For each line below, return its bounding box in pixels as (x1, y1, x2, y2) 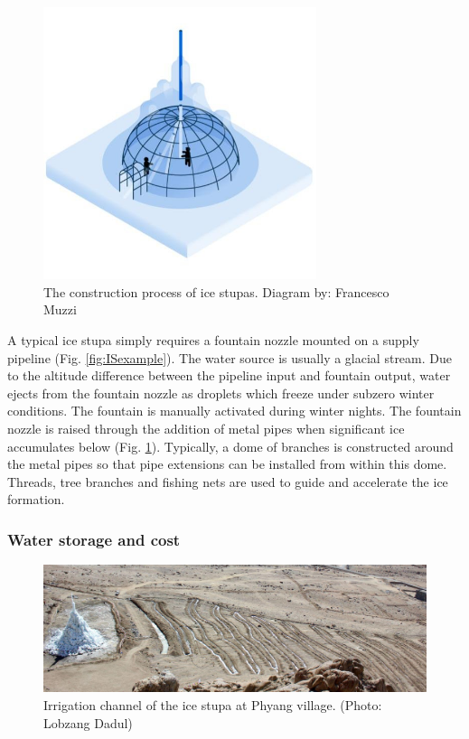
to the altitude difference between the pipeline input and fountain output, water (7, 366, 451, 385)
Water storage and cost (7, 528, 181, 550)
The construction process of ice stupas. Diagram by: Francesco (43, 282, 389, 301)
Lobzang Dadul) (43, 713, 133, 732)
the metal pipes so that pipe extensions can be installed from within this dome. (7, 454, 447, 473)
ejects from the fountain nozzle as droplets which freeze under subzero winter (7, 383, 435, 402)
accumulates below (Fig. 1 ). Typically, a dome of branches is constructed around (7, 436, 454, 455)
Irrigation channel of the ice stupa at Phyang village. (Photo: (43, 695, 382, 714)
